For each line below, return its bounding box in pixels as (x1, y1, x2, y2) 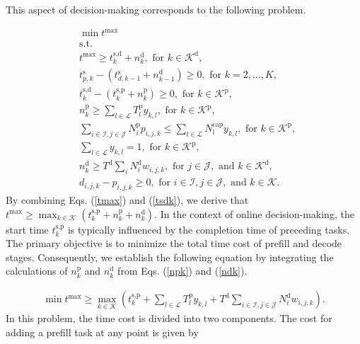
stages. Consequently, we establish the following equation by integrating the (6, 249, 334, 264)
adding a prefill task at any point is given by (6, 324, 199, 339)
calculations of (6, 263, 68, 278)
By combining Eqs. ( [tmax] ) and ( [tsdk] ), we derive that (6, 193, 249, 207)
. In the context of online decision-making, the (154, 206, 354, 221)
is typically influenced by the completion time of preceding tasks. (67, 222, 350, 236)
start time (6, 222, 49, 236)
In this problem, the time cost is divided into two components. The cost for (6, 311, 332, 326)
